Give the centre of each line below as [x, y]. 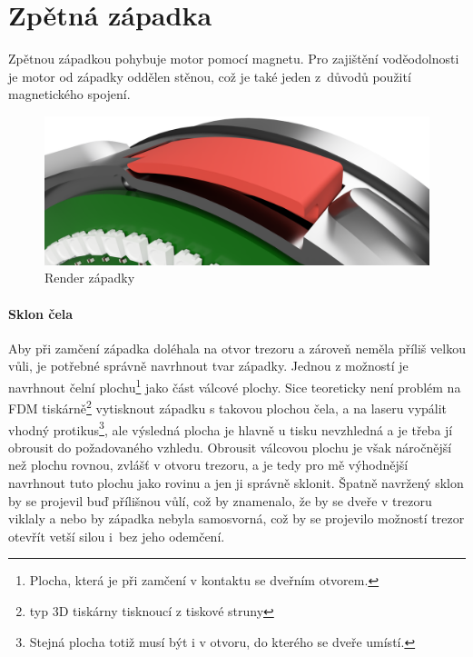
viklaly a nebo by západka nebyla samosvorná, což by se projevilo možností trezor [236, 518]
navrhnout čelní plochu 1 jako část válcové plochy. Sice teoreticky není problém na [235, 386]
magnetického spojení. [69, 94]
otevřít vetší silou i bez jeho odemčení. [117, 536]
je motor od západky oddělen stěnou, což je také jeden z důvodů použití [210, 76]
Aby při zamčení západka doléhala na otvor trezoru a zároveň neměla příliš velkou [237, 348]
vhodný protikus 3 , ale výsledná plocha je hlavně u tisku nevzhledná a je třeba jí [231, 428]
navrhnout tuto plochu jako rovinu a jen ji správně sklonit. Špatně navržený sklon [236, 482]
